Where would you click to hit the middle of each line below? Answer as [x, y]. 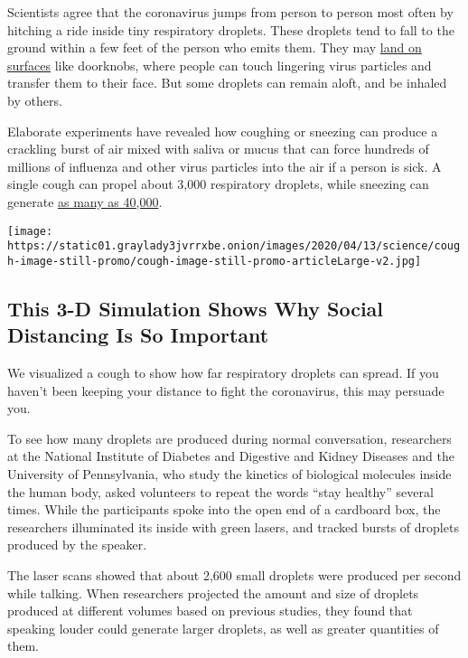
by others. [35, 100]
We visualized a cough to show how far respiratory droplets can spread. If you [223, 373]
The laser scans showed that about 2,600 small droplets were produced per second [234, 575]
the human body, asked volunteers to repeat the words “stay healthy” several [220, 491]
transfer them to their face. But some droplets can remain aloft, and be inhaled [227, 83]
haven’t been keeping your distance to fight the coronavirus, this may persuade [226, 390]
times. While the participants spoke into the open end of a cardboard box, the [224, 509]
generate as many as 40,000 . [85, 201]
